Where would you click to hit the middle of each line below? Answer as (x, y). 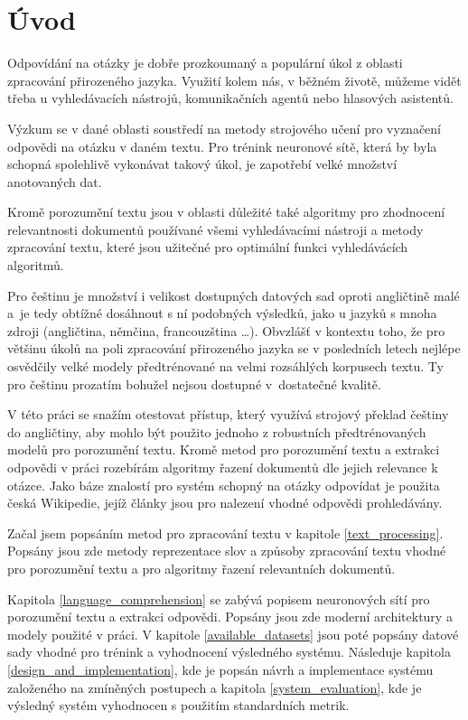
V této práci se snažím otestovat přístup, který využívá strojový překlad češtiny (228, 414)
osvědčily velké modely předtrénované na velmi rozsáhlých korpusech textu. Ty (225, 366)
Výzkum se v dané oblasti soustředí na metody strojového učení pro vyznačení (224, 128)
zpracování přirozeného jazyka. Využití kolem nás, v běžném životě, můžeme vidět (234, 80)
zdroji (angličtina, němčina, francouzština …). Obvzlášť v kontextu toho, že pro (226, 330)
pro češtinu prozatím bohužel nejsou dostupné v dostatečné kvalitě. (194, 383)
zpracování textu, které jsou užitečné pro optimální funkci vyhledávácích (208, 247)
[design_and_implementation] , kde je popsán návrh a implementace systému (220, 669)
